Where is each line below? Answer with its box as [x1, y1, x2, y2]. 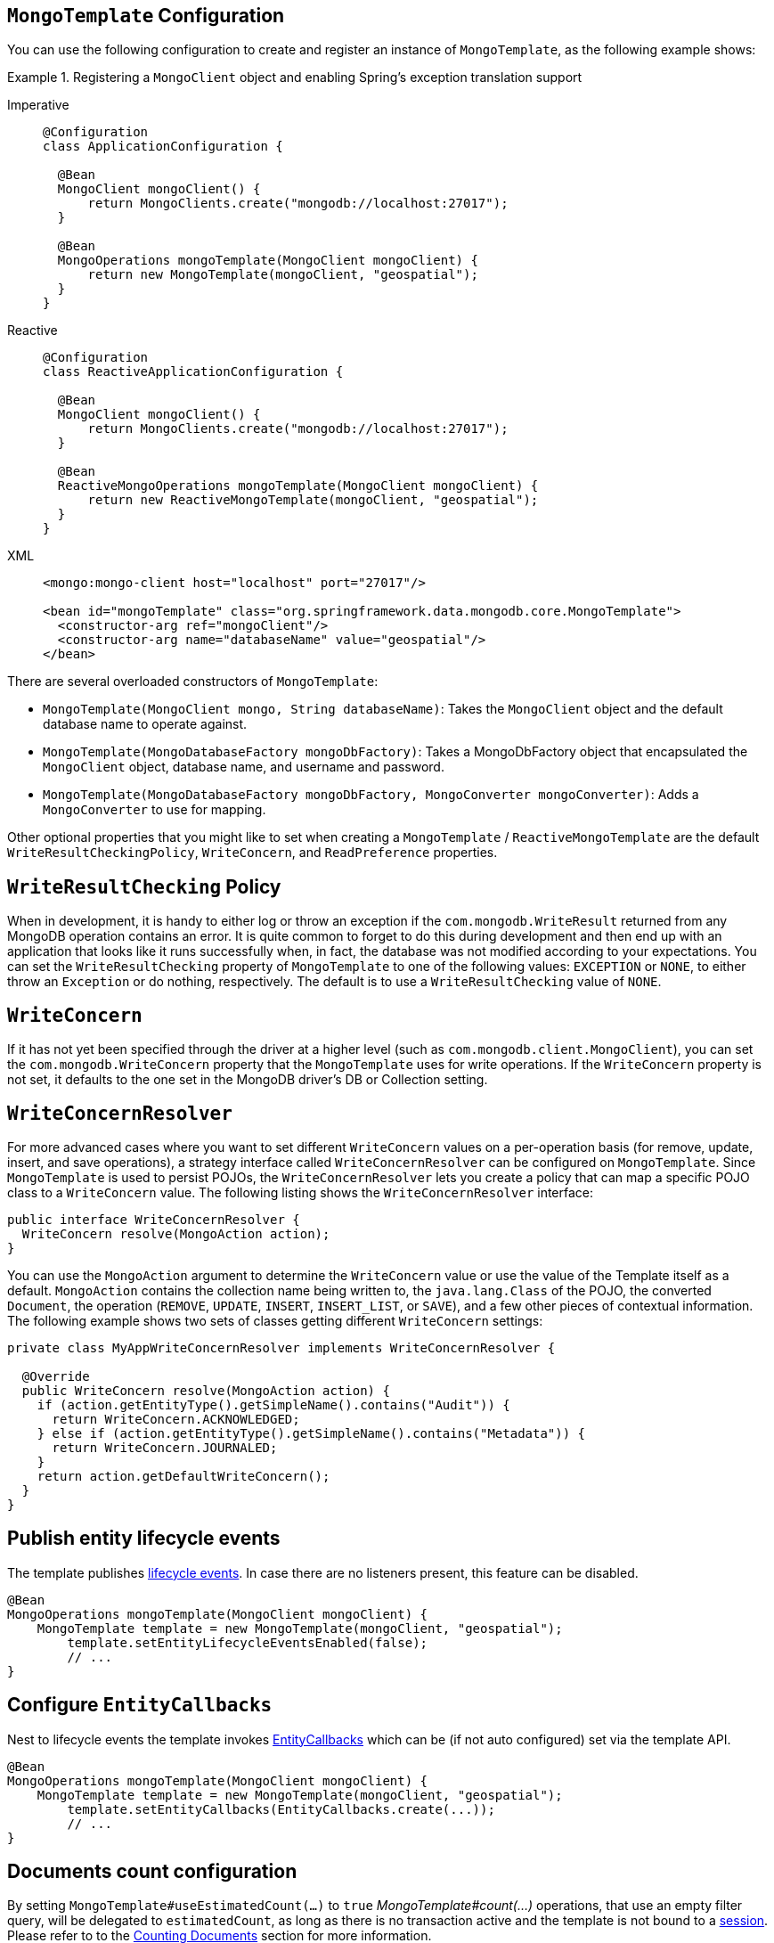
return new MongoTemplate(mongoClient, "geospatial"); [87, 267, 478, 282]
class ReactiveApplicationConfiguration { [43, 364, 344, 380]
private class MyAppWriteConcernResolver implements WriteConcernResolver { [7, 1340, 556, 1355]
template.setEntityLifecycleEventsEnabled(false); [67, 1635, 428, 1650]
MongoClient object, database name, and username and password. [43, 759, 444, 775]
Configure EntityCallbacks [7, 1694, 273, 1717]
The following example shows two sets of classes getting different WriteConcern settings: [7, 1312, 543, 1328]
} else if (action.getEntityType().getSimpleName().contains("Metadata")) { [37, 1425, 586, 1441]
